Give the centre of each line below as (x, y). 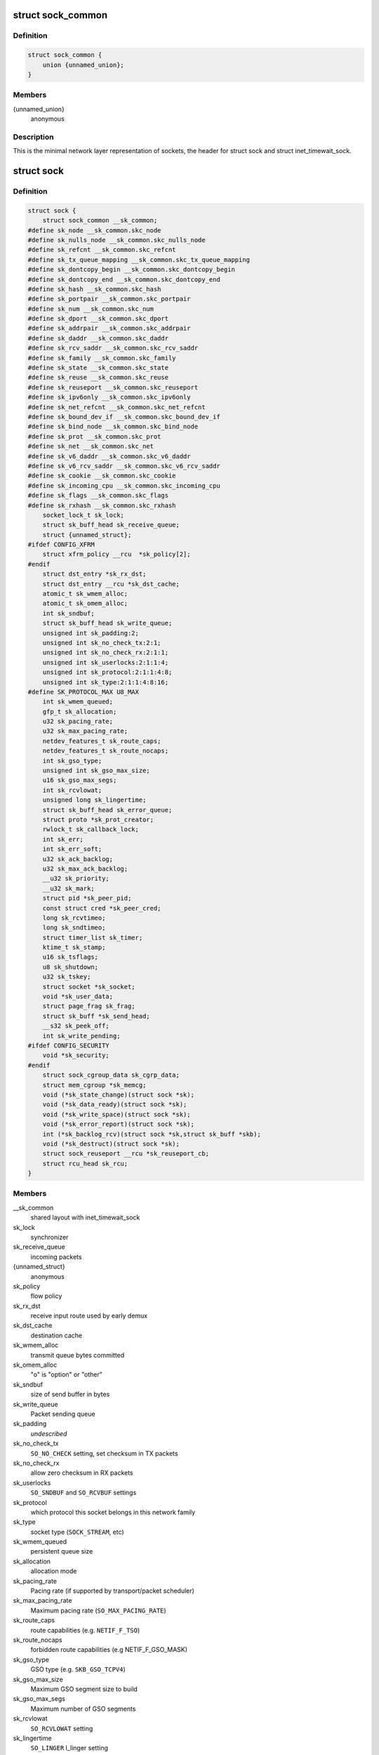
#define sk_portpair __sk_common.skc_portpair (109, 299)
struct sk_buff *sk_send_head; (96, 1016)
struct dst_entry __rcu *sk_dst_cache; (111, 584)
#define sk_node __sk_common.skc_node (94, 230)
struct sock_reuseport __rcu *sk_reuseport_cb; (126, 1154)
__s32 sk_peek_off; (76, 1026)
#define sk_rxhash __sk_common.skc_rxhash (102, 505)
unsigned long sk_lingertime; (94, 800)
